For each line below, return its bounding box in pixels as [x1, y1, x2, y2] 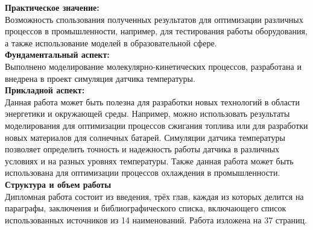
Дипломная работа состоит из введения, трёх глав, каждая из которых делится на [5, 190, 304, 202]
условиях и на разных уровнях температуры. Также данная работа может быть [5, 154, 294, 167]
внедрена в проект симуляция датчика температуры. [5, 72, 195, 84]
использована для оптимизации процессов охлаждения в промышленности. [5, 166, 280, 179]
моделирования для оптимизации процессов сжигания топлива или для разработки [5, 119, 308, 131]
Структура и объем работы [5, 178, 112, 190]
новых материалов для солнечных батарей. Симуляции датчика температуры [5, 131, 285, 143]
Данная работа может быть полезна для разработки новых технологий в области [5, 95, 300, 108]
